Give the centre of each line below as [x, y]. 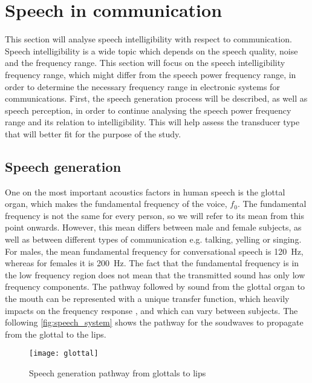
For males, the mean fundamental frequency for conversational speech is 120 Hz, [154, 251]
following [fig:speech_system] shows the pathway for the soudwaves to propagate [154, 322]
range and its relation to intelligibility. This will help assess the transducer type [152, 122]
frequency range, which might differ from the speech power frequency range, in [151, 74]
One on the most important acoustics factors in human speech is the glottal [145, 191]
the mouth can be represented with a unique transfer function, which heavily [147, 299]
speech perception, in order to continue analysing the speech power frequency [148, 110]
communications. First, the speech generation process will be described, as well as [156, 98]
